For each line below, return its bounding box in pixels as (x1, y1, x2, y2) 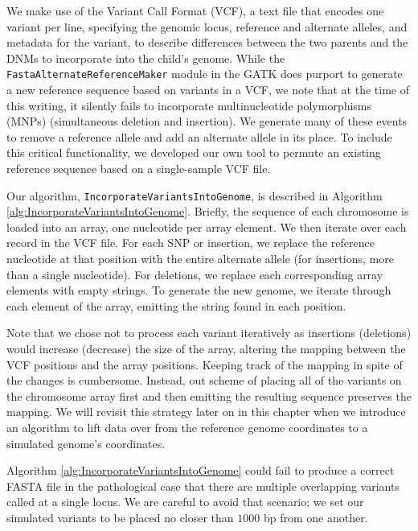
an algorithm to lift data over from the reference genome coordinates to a (6, 418, 368, 435)
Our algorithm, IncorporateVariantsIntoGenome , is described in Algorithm (6, 187, 383, 204)
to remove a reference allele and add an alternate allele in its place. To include (6, 128, 392, 145)
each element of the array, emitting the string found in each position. (6, 297, 346, 314)
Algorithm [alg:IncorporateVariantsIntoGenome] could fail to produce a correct (6, 462, 395, 479)
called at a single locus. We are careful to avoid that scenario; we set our (6, 493, 364, 510)
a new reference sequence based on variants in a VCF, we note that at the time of (6, 81, 409, 98)
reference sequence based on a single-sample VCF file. (6, 160, 271, 176)
